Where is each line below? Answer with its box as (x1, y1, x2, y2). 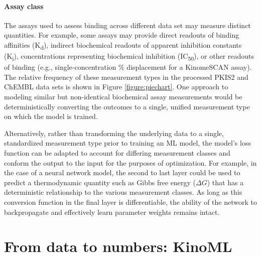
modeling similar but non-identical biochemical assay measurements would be (4, 91, 242, 102)
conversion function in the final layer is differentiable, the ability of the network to (4, 196, 257, 207)
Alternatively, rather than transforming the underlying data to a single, (4, 127, 224, 138)
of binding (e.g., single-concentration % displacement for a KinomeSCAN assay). (4, 62, 252, 72)
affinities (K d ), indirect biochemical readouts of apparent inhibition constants (4, 39, 242, 51)
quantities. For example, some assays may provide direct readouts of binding (4, 30, 239, 40)
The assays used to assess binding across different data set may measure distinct (4, 20, 251, 30)
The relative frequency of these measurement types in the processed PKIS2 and (4, 71, 248, 82)
